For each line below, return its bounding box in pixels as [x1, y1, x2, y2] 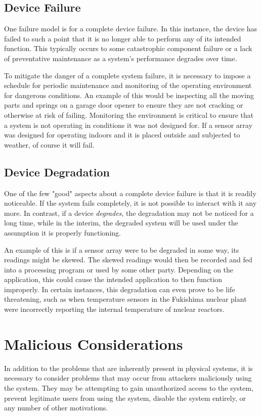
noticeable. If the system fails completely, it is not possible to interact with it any [4, 198, 257, 208]
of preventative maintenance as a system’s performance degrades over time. [4, 53, 237, 63]
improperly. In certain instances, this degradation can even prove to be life [4, 284, 235, 294]
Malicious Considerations [4, 333, 183, 354]
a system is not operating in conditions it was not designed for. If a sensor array [4, 119, 252, 130]
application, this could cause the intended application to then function [4, 274, 223, 285]
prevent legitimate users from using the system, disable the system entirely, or [4, 392, 246, 403]
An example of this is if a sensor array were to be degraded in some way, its [4, 244, 239, 255]
